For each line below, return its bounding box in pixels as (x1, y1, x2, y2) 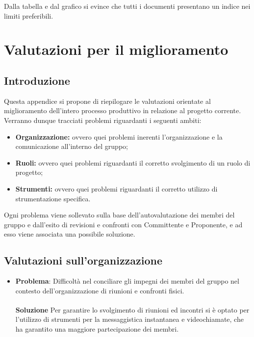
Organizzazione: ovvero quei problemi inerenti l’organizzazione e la (15, 131, 223, 142)
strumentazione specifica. (15, 193, 91, 203)
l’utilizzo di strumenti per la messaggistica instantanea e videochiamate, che (15, 314, 244, 324)
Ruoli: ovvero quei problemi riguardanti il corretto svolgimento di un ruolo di (15, 157, 251, 168)
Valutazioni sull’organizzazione (4, 253, 163, 268)
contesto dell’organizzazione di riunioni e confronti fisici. (15, 285, 184, 295)
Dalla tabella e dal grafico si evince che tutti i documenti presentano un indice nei (4, 1, 251, 11)
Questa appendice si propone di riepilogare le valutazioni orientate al (4, 96, 211, 106)
